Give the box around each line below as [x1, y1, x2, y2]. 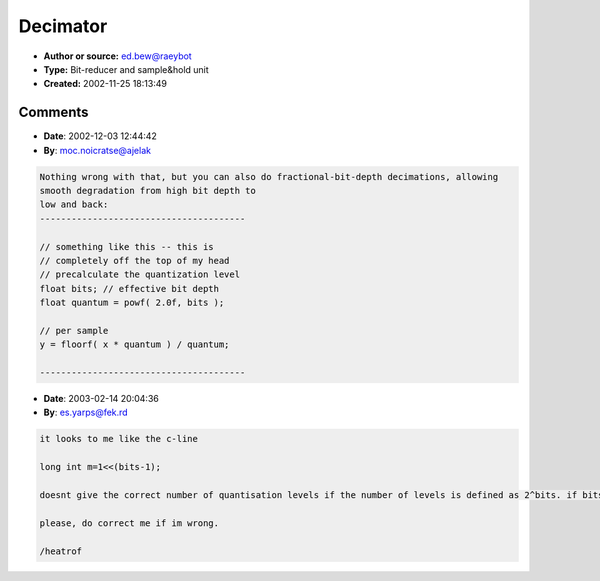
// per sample [39, 325, 109, 336]
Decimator [18, 15, 108, 37]
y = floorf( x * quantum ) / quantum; [39, 339, 230, 350]
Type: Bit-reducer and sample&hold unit [43, 63, 209, 75]
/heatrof [39, 545, 83, 557]
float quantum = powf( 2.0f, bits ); [39, 297, 225, 309]
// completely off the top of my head [39, 255, 230, 266]
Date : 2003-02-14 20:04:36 [43, 393, 159, 405]
